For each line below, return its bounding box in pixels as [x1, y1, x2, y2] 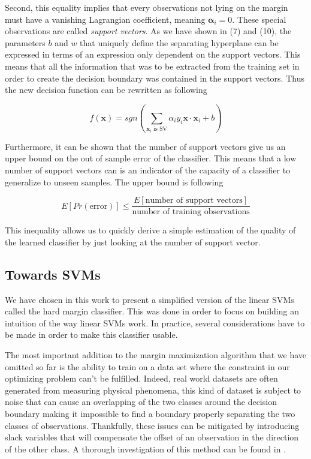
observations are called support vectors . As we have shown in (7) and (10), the [5, 25, 292, 37]
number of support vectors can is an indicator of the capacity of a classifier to [5, 163, 291, 176]
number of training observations [132, 208, 250, 217]
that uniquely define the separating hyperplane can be [80, 36, 279, 49]
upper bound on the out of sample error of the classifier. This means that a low [5, 152, 297, 164]
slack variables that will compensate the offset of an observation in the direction [5, 431, 299, 443]
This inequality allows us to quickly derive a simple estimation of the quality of [5, 224, 296, 236]
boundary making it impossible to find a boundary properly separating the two [5, 407, 295, 419]
